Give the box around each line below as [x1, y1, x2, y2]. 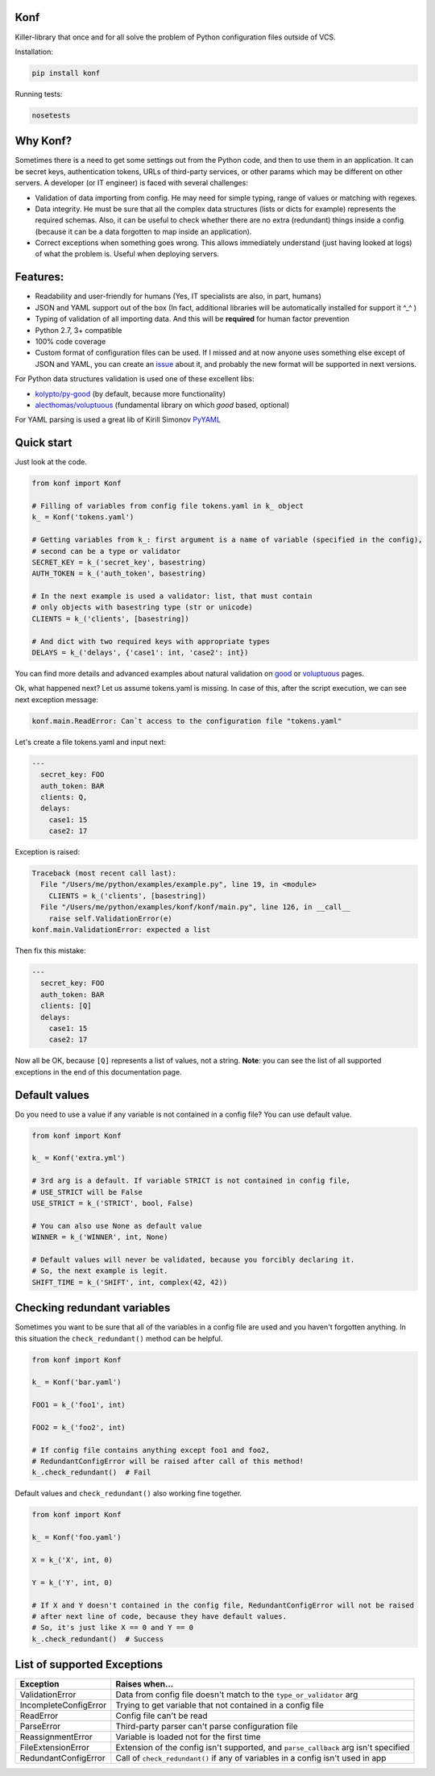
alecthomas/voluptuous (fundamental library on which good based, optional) [35, 400, 290, 410]
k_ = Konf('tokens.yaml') [31, 513, 135, 522]
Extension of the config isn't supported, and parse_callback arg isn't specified [115, 1742, 410, 1753]
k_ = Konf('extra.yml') [31, 1154, 126, 1163]
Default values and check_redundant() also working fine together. [14, 1488, 242, 1499]
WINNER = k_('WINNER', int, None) [31, 1233, 168, 1242]
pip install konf [31, 69, 101, 77]
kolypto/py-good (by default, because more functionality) [35, 389, 226, 398]
